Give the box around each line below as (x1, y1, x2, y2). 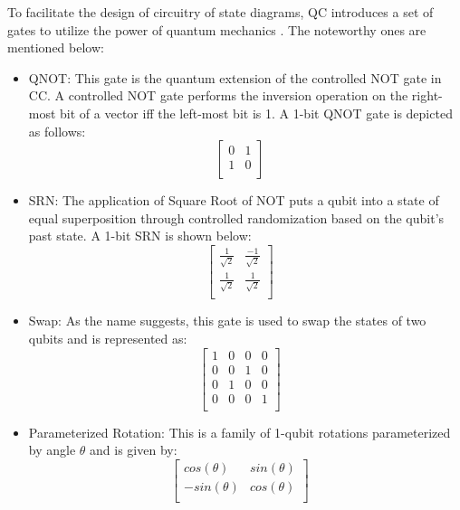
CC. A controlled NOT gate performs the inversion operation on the (28, 86, 408, 105)
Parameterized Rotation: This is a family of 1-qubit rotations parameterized (28, 422, 451, 441)
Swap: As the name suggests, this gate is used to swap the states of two (28, 311, 426, 330)
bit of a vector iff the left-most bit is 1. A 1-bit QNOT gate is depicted (60, 103, 453, 122)
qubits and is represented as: (28, 329, 187, 348)
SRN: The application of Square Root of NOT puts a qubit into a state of (28, 191, 439, 210)
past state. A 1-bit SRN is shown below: (28, 226, 252, 245)
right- (411, 86, 443, 105)
